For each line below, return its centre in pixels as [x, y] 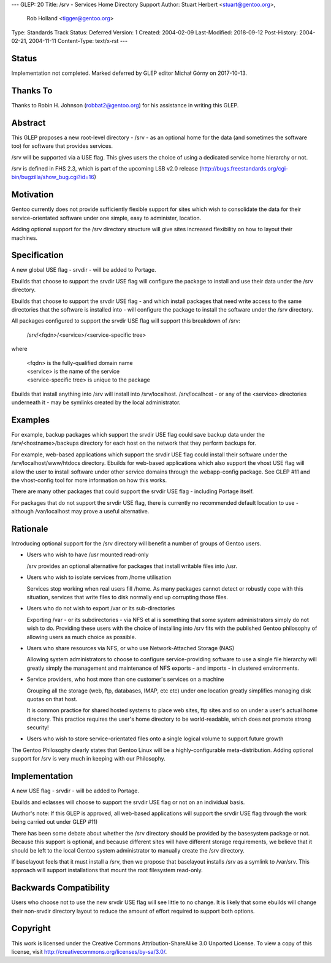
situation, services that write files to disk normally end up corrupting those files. [127, 597]
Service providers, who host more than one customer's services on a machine [125, 679]
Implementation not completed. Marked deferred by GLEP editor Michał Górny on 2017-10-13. [129, 73]
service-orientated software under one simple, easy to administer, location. [106, 218]
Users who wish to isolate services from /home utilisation [99, 577]
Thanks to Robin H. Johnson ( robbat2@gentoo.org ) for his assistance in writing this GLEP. [125, 105]
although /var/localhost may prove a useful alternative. [80, 512]
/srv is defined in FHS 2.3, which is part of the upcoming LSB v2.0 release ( [106, 169]
